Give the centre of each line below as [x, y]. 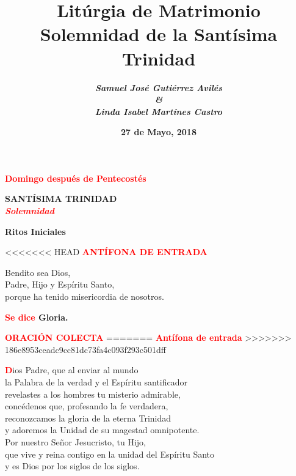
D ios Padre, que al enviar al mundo [72, 370]
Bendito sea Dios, [38, 272]
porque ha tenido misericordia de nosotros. [85, 296]
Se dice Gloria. [37, 317]
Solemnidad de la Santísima [159, 34]
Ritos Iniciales [35, 231]
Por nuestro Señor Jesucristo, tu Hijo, [76, 441]
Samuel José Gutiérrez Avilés [159, 87]
